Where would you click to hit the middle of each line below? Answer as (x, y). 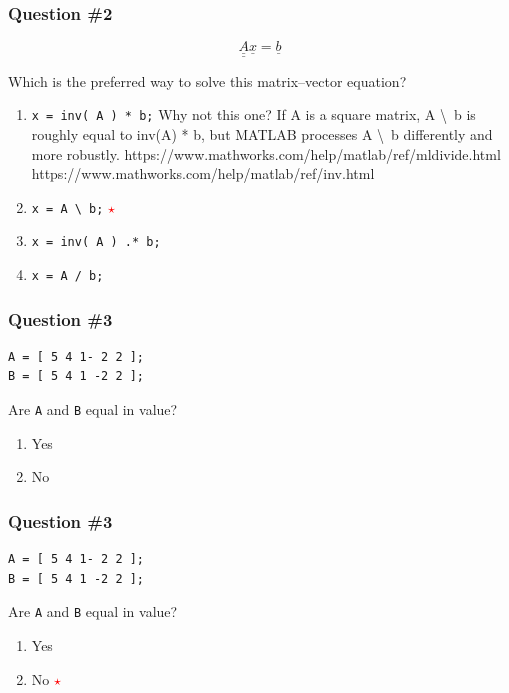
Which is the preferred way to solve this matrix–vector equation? (207, 80)
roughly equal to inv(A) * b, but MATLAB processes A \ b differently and (262, 133)
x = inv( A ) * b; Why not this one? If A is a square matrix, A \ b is (253, 114)
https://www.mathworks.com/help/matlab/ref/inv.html (203, 173)
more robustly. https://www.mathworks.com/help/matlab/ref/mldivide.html (266, 153)
